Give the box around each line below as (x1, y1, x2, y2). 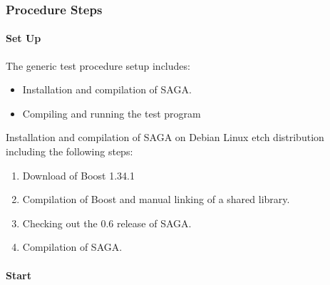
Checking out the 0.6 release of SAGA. (22, 215, 192, 230)
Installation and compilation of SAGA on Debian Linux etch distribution (6, 130, 324, 145)
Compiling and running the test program (22, 105, 201, 120)
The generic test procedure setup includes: (6, 58, 190, 73)
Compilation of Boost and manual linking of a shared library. (22, 192, 290, 207)
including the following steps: (6, 144, 133, 159)
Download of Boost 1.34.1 (22, 167, 135, 182)
